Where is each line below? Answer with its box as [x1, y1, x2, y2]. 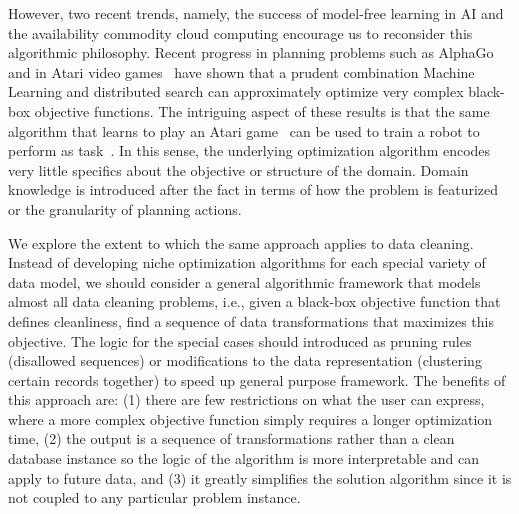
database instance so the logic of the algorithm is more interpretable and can [8, 448, 480, 469]
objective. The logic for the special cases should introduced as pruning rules [8, 330, 472, 351]
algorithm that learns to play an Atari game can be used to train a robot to [8, 120, 480, 141]
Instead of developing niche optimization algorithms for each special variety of [8, 252, 486, 273]
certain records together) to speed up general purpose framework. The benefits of [8, 369, 506, 390]
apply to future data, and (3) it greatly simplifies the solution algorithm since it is [8, 467, 512, 488]
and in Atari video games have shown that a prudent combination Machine [8, 61, 475, 82]
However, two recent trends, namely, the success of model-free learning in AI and [8, 3, 504, 23]
